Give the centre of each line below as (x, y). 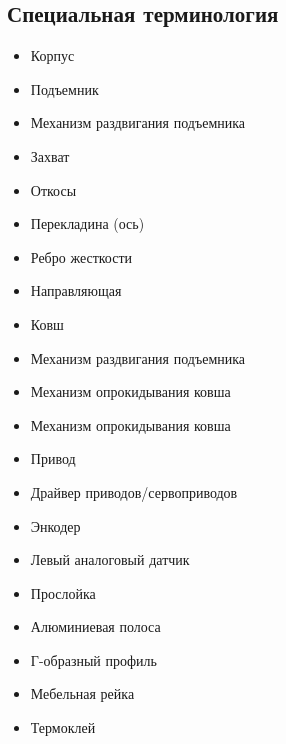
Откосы (53, 189)
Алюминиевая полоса (95, 626)
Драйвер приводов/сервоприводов (134, 491)
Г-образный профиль (93, 659)
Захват (50, 155)
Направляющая (76, 290)
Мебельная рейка (82, 693)
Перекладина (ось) (87, 223)
